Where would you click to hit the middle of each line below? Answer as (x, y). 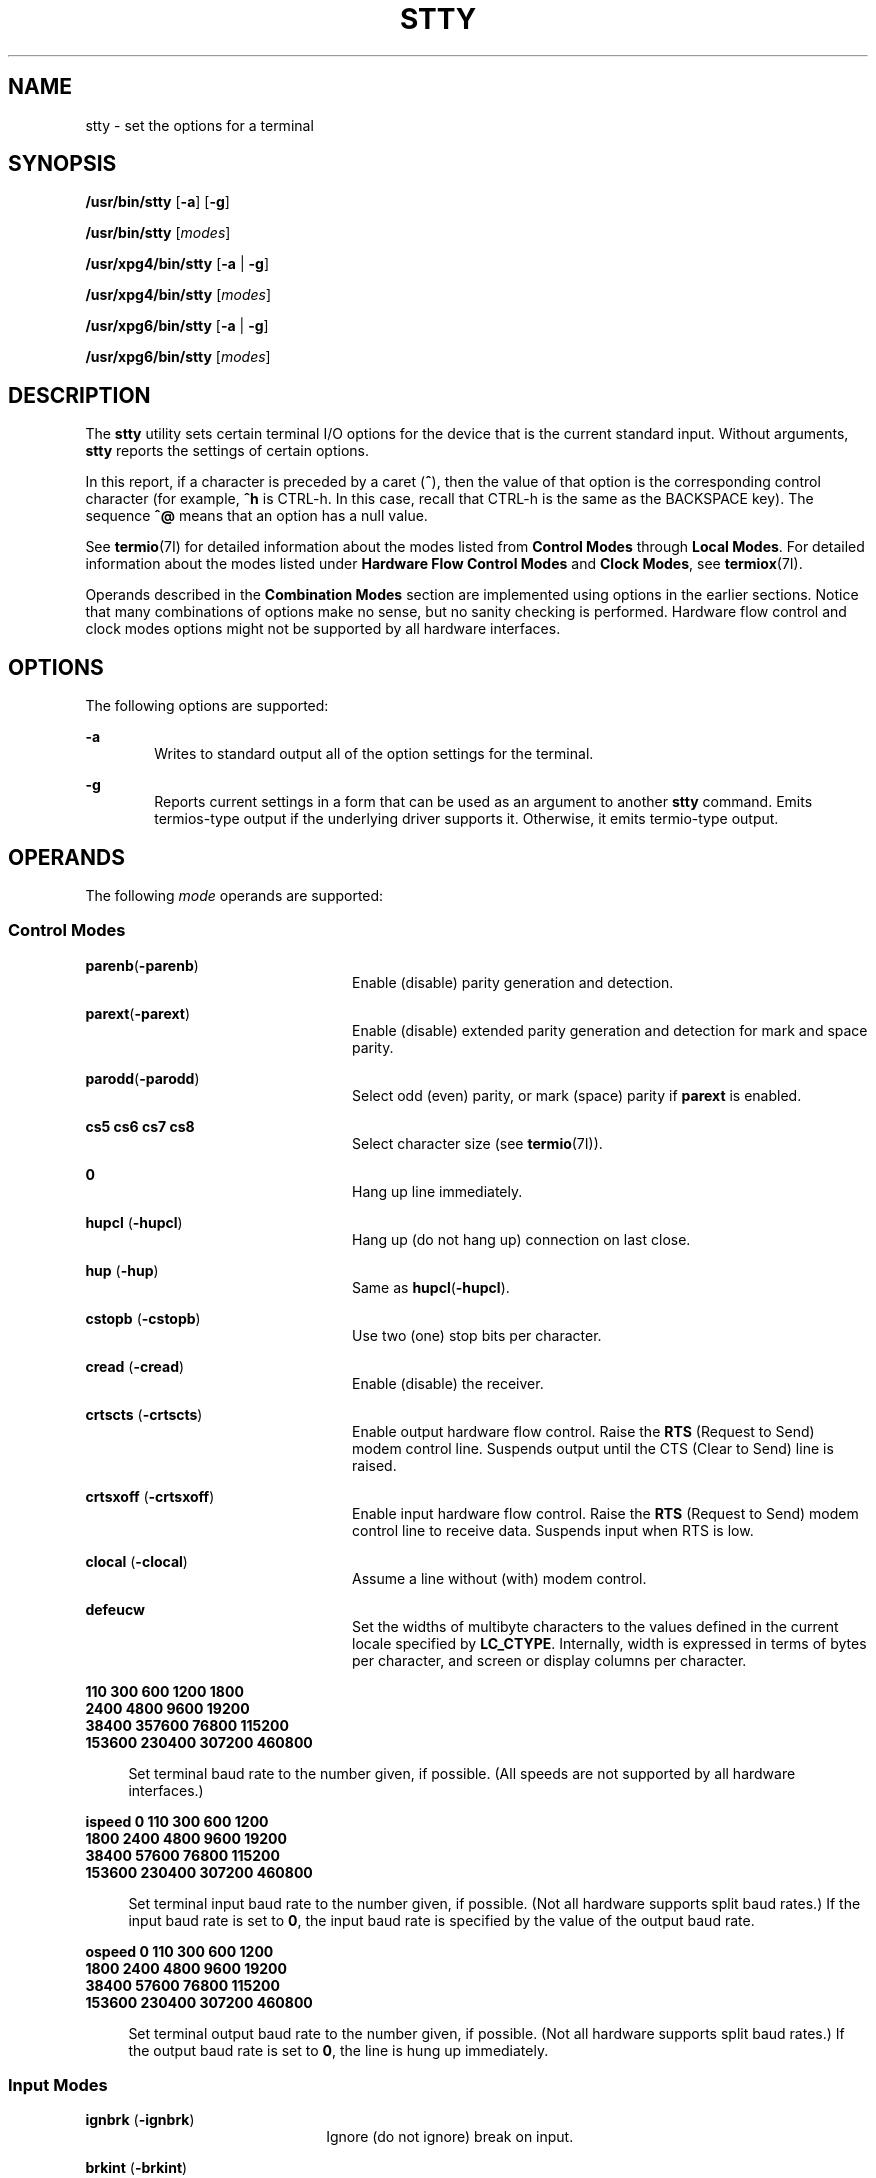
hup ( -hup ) (122, 1270)
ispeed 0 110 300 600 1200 (177, 1821)
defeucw (115, 1609)
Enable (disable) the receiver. (448, 1383)
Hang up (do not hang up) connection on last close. (521, 1239)
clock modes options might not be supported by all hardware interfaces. (323, 629)
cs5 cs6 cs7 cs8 (140, 1126)
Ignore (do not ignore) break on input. (450, 2137)
